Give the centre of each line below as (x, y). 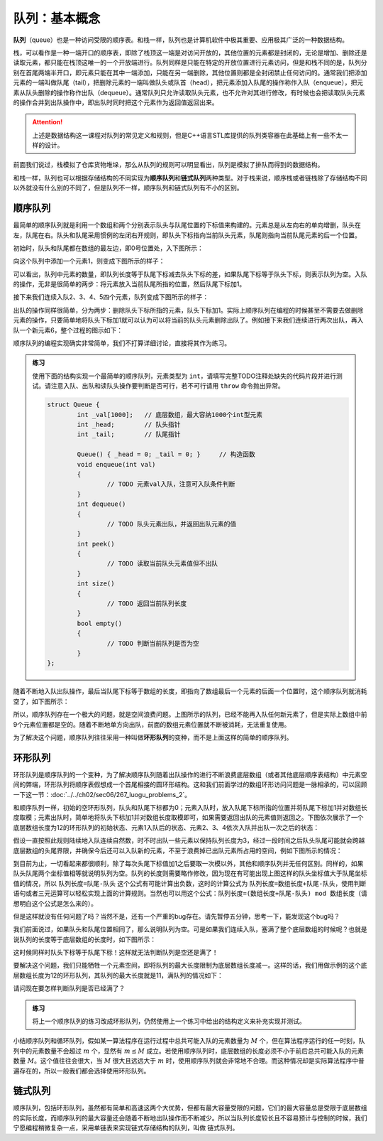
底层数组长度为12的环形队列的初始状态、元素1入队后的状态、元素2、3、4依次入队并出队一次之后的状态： (166, 827)
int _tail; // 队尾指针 (129, 434)
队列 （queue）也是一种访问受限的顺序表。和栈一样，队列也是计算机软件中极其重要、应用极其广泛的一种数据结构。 (181, 40)
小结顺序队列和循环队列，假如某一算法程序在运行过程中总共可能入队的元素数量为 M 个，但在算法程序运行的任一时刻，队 (189, 1041)
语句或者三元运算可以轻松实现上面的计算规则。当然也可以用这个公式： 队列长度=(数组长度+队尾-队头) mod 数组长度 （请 (190, 893)
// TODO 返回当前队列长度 (147, 604)
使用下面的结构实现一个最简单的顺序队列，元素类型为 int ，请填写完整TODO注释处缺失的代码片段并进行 (184, 376)
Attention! (48, 122)
